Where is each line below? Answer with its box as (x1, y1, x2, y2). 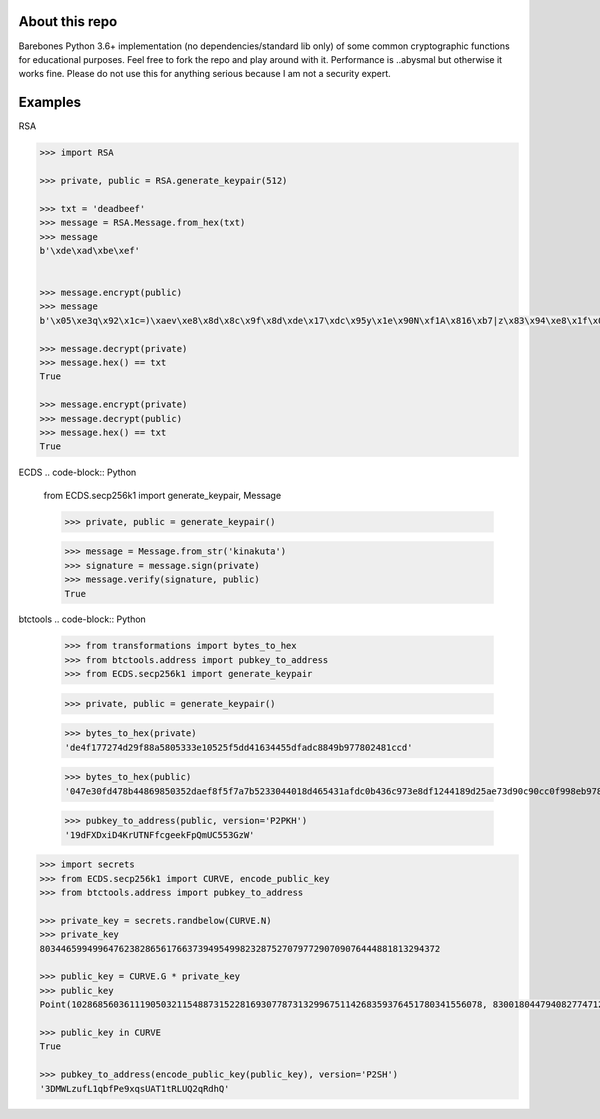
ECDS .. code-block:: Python (18, 466, 137, 479)
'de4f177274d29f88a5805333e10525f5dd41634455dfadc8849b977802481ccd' (64, 741, 413, 753)
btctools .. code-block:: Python (18, 613, 147, 625)
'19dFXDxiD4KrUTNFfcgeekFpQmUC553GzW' (64, 829, 255, 840)
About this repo (18, 13, 118, 30)
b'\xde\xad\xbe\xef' (39, 245, 140, 256)
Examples (18, 94, 82, 111)
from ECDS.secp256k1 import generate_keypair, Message (43, 489, 282, 501)
